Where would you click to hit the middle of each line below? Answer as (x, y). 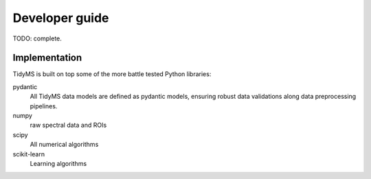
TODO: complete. (37, 38)
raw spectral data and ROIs (68, 125)
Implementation (47, 58)
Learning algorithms (58, 163)
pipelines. (44, 106)
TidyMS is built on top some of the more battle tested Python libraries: (112, 74)
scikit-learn (29, 154)
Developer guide (61, 18)
